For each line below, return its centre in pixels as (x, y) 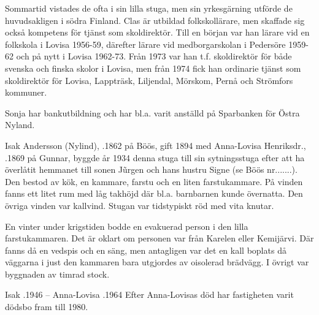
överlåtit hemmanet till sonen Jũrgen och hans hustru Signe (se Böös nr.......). (151, 169)
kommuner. (26, 92)
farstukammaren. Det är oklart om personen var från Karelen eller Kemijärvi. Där (159, 238)
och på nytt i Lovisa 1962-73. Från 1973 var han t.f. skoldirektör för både (154, 56)
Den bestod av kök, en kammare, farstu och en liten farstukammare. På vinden (154, 181)
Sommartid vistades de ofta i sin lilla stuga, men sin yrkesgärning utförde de (149, 8)
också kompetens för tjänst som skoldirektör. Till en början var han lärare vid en (157, 32)
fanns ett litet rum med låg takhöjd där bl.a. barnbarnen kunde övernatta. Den (154, 193)
